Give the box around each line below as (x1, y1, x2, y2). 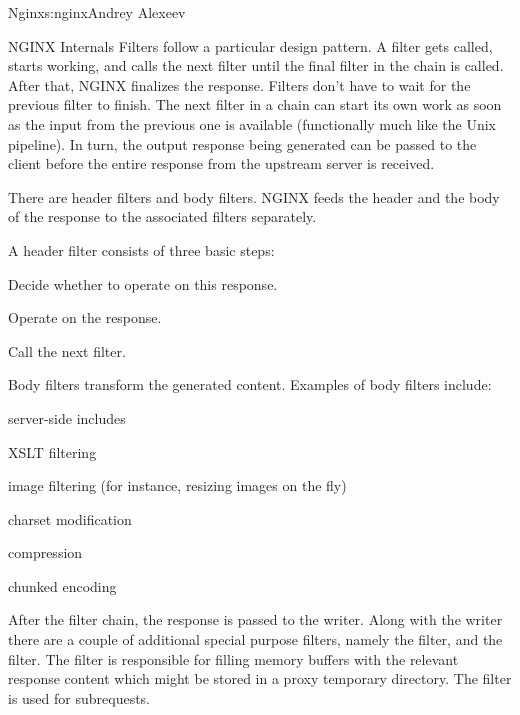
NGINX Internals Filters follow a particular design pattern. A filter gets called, (8, 35, 493, 56)
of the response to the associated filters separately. (8, 206, 317, 227)
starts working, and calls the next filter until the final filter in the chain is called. (8, 55, 504, 76)
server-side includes (8, 407, 126, 428)
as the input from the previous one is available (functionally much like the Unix (8, 113, 496, 134)
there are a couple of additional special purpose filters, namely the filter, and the (8, 629, 503, 650)
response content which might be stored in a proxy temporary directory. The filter (8, 668, 512, 689)
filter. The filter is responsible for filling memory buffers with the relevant (8, 648, 459, 669)
